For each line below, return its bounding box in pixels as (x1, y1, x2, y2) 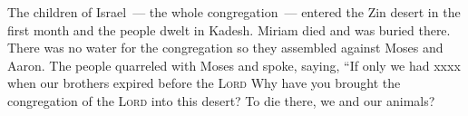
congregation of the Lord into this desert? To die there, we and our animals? (7, 91, 435, 110)
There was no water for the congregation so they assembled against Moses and (7, 38, 444, 57)
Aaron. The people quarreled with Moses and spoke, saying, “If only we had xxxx (7, 55, 461, 74)
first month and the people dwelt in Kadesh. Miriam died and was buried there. (7, 20, 451, 39)
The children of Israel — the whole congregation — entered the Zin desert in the (7, 3, 461, 21)
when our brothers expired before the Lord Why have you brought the (7, 73, 401, 92)
